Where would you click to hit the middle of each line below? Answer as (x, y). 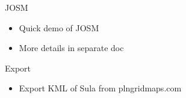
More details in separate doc (71, 48)
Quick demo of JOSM (59, 27)
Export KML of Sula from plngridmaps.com (100, 88)
